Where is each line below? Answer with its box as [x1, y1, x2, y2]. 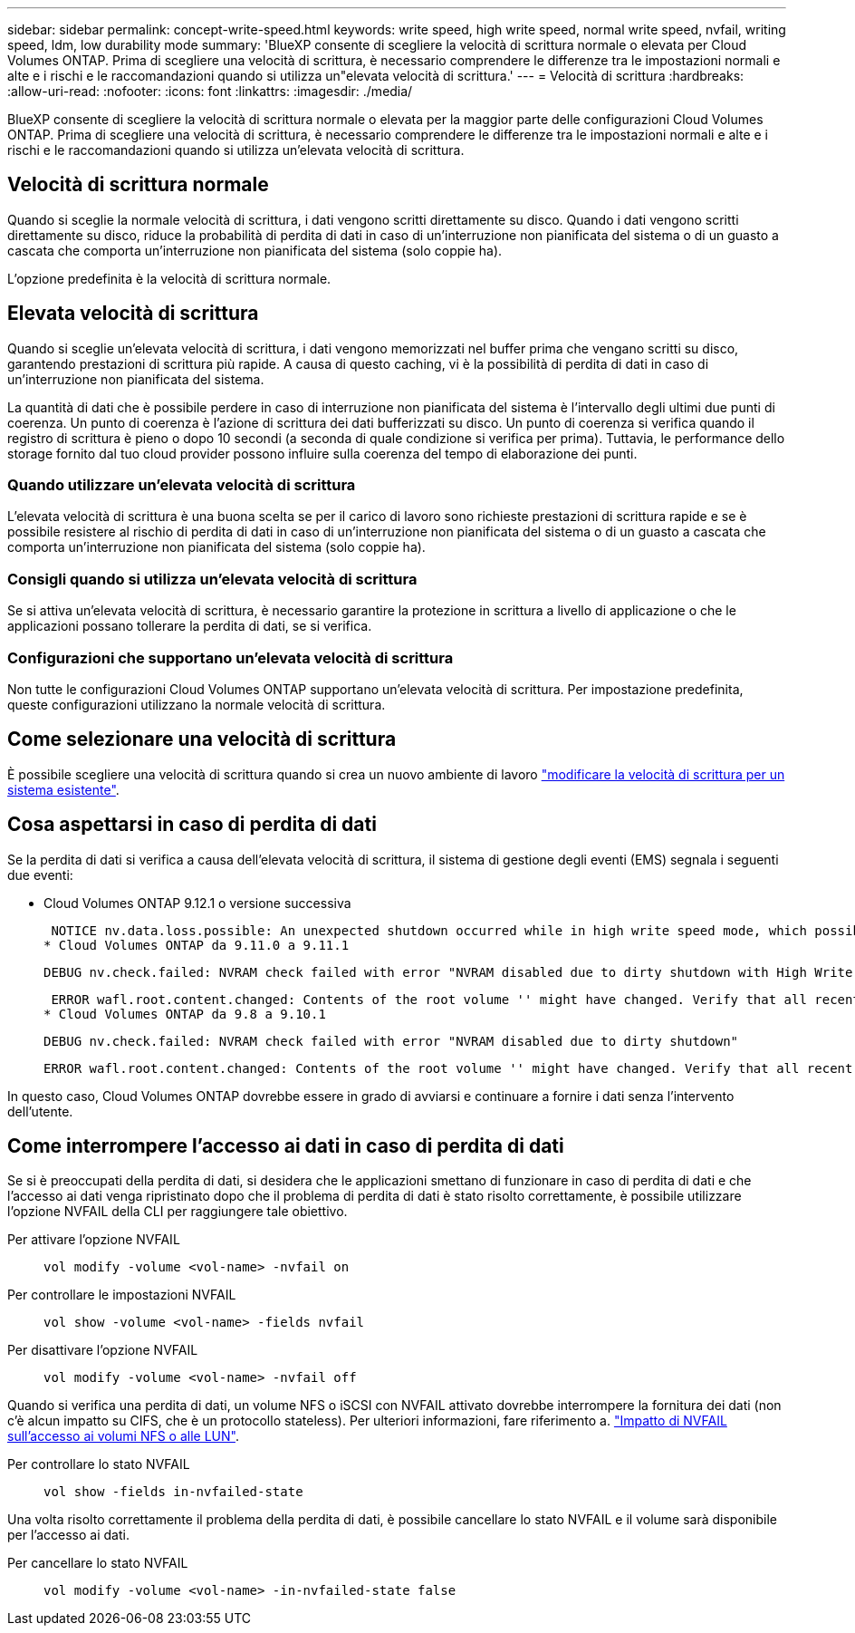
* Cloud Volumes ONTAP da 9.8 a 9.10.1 [43, 1006, 326, 1021]
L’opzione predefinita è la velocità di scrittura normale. [7, 270, 331, 286]
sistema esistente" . [7, 781, 120, 797]
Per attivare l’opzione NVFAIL [7, 1232, 180, 1248]
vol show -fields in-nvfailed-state [43, 1484, 303, 1500]
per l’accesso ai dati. [7, 1527, 130, 1543]
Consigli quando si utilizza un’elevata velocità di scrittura [7, 569, 418, 588]
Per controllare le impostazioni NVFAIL [7, 1287, 236, 1303]
